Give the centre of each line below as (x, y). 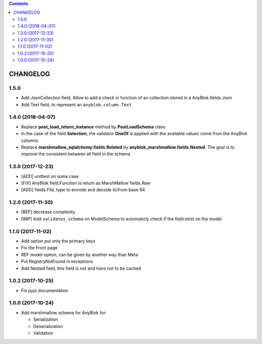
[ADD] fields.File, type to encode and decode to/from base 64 (83, 190)
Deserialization (48, 326)
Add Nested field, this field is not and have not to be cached (81, 268)
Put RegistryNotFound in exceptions (57, 261)
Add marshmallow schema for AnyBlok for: (64, 312)
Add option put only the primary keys (58, 241)
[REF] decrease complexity (48, 212)
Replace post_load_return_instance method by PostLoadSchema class (93, 127)
